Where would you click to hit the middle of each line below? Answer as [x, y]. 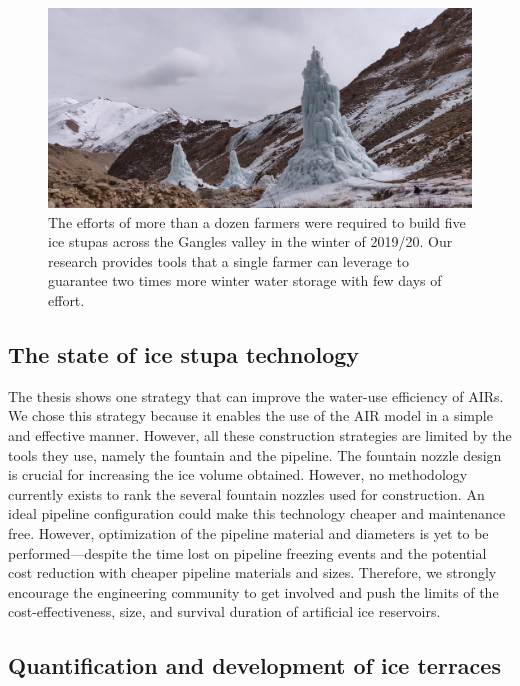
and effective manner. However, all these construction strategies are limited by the [260, 434]
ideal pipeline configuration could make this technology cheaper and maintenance [257, 513]
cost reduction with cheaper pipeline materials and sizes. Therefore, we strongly [252, 572]
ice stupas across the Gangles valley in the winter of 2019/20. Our [250, 241]
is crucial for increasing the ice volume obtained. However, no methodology [238, 474]
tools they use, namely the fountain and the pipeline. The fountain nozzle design [255, 454]
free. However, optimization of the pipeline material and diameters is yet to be [248, 532]
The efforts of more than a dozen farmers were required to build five [257, 221]
